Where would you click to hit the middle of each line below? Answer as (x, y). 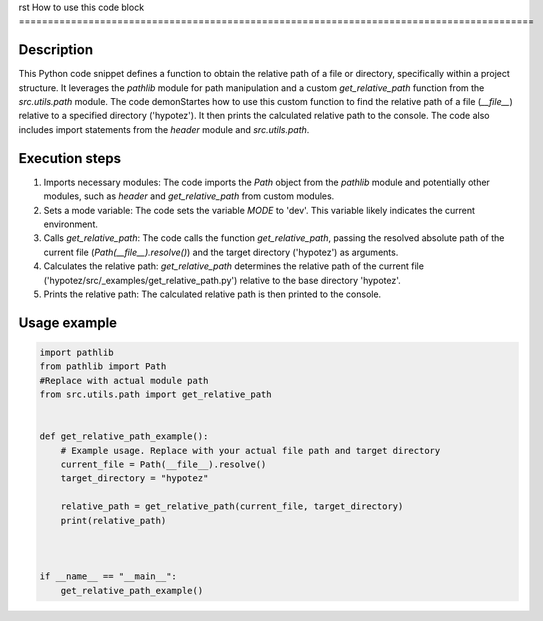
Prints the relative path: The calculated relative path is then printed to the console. (212, 294)
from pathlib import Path (103, 366)
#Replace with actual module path (124, 380)
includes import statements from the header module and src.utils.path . (164, 129)
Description (56, 50)
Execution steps (70, 158)
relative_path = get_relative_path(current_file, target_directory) (232, 506)
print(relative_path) (113, 520)
